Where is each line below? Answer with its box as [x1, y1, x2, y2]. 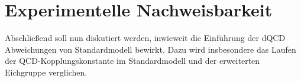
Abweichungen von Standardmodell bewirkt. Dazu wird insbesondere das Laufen [5, 43, 296, 55]
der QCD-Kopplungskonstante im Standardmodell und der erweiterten [5, 54, 260, 67]
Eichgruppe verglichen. [5, 66, 88, 78]
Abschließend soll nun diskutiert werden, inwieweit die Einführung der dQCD [5, 32, 286, 44]
